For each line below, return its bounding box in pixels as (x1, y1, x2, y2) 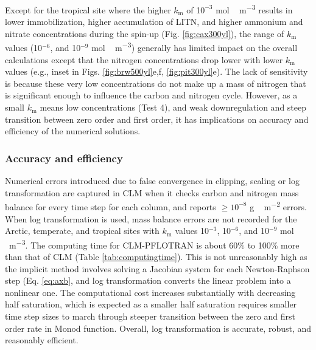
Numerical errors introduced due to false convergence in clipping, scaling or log (5, 174, 300, 187)
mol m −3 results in (216, 2, 293, 16)
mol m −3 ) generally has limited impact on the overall (91, 39, 298, 54)
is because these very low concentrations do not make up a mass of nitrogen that (5, 77, 306, 89)
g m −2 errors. (250, 199, 307, 213)
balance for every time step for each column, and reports (5, 200, 216, 213)
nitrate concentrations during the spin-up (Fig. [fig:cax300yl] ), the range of (5, 27, 284, 39)
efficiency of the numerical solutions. (5, 125, 141, 137)
